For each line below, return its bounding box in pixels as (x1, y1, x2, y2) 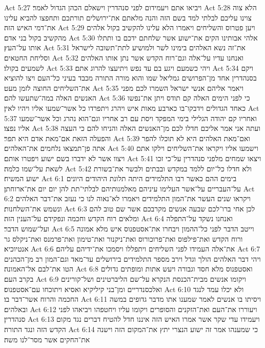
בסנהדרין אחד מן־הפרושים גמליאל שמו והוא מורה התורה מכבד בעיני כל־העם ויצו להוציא (4, 72, 257, 83)
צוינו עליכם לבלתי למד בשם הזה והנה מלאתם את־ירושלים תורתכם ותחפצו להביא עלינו (4, 12, 252, 23)
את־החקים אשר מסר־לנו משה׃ (4, 334, 90, 344)
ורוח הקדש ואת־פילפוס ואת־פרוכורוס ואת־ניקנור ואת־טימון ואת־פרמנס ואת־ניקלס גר (4, 233, 243, 244)
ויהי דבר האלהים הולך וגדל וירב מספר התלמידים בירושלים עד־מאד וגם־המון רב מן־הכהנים (4, 253, 261, 264)
